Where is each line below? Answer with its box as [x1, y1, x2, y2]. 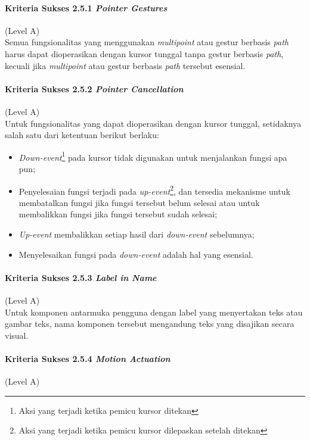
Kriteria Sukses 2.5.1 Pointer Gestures [5, 1, 168, 14]
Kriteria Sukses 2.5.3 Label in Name [5, 271, 157, 283]
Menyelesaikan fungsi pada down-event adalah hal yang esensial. [18, 248, 253, 260]
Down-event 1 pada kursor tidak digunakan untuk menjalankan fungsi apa [18, 149, 287, 163]
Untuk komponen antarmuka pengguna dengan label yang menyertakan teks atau [5, 305, 303, 318]
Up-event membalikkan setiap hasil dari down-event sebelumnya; [18, 228, 255, 241]
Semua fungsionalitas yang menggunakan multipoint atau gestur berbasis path [5, 36, 289, 48]
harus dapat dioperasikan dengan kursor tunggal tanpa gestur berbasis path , [5, 47, 284, 60]
